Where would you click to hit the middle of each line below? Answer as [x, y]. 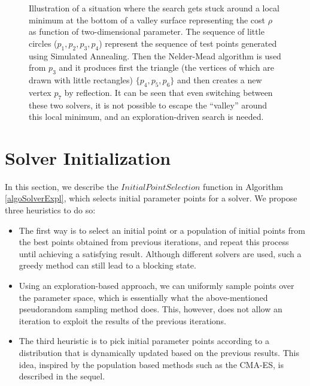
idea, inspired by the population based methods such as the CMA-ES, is [151, 364]
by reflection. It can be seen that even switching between [168, 92]
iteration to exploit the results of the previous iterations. [123, 320]
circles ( [43, 43]
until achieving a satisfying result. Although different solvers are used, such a [160, 253]
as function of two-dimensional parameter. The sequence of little [147, 31]
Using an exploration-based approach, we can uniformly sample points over [156, 286]
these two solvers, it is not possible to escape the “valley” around [148, 105]
